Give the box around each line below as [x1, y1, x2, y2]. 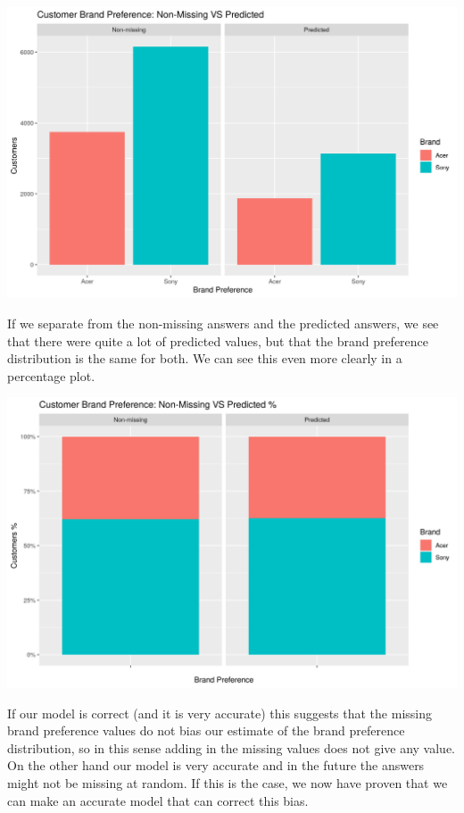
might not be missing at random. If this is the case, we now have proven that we [7, 774, 448, 792]
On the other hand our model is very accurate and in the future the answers [7, 756, 425, 775]
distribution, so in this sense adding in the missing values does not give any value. [7, 738, 456, 757]
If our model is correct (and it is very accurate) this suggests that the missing [7, 703, 432, 722]
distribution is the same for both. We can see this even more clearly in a [7, 349, 402, 368]
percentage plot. [7, 366, 95, 385]
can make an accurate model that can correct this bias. [7, 791, 309, 809]
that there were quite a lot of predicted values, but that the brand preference [7, 331, 429, 350]
